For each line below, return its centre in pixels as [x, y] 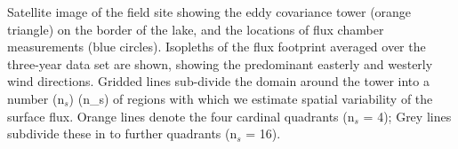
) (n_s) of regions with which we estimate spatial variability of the [251, 98]
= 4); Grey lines [407, 116]
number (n [36, 98]
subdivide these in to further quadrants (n [122, 133]
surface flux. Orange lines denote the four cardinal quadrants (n [181, 116]
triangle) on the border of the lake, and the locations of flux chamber [196, 29]
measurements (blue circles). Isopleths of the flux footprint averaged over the [217, 47]
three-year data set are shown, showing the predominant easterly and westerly [220, 63]
